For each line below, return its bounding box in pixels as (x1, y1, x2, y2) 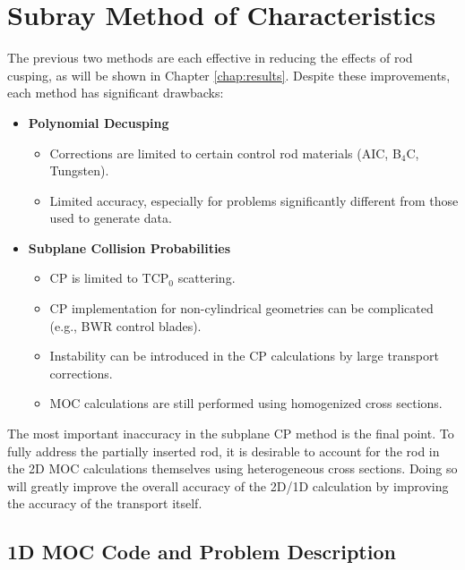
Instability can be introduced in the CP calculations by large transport (49, 346, 439, 365)
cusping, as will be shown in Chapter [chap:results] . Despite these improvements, (7, 65, 451, 84)
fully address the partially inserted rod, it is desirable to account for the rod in (7, 441, 440, 460)
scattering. (177, 268, 236, 287)
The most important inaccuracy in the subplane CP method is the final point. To (7, 424, 454, 443)
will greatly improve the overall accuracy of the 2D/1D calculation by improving (7, 476, 449, 495)
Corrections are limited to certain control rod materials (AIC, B (49, 143, 401, 162)
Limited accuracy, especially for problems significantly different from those (49, 191, 459, 209)
